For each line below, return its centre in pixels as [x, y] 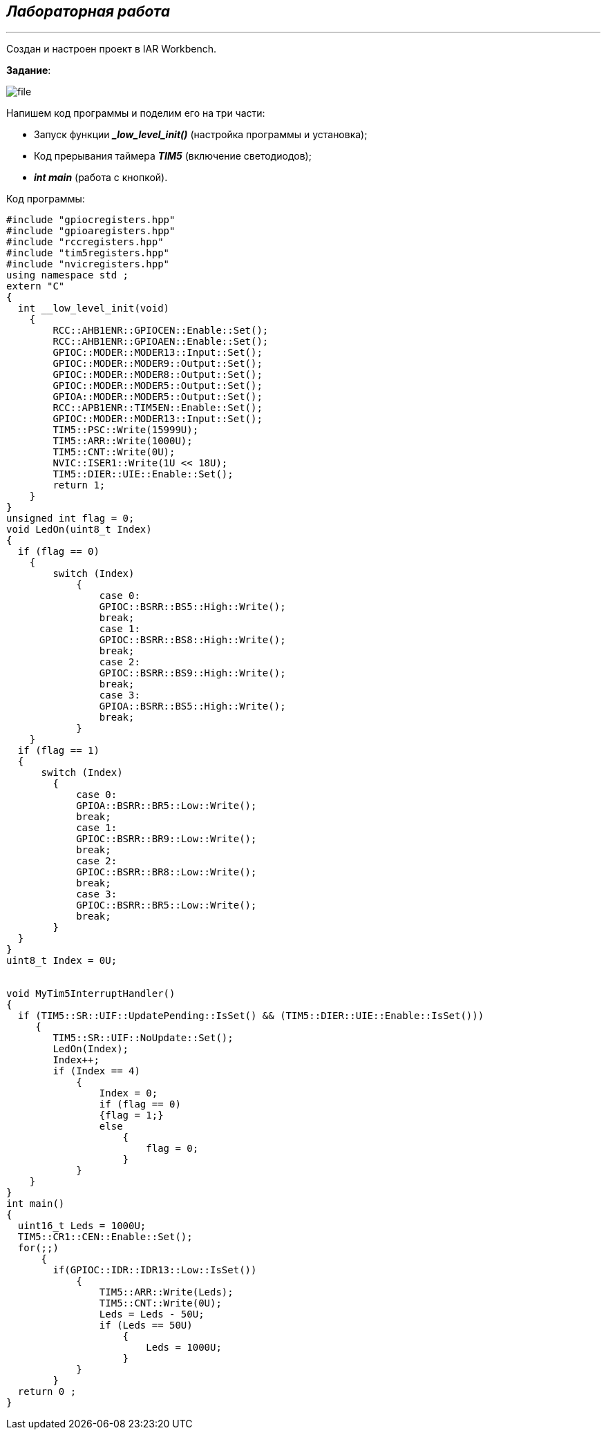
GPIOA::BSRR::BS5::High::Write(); [192, 706]
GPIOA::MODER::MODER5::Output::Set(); [158, 397]
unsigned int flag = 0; [70, 519]
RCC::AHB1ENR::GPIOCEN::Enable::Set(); [161, 331]
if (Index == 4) [96, 1071]
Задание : [29, 70]
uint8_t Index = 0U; [62, 961]
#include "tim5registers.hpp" [88, 253]
